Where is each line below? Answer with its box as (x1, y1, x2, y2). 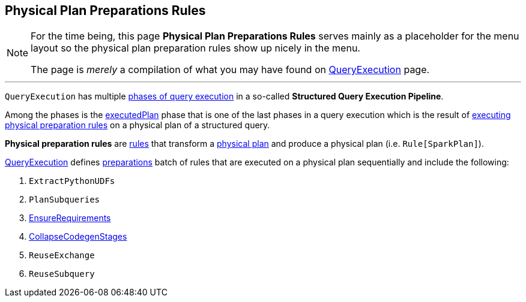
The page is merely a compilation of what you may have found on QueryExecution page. (31, 64, 430, 76)
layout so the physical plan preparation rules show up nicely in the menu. (31, 42, 360, 55)
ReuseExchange (29, 250, 95, 261)
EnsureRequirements (29, 213, 111, 224)
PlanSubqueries (29, 195, 100, 205)
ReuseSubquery (29, 269, 95, 279)
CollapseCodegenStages (29, 231, 127, 242)
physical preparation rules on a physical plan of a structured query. (5, 120, 270, 131)
